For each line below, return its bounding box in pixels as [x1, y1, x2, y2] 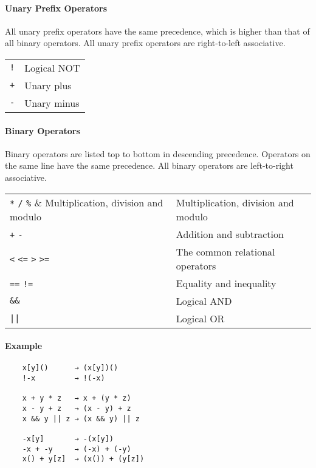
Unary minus [24, 95, 80, 110]
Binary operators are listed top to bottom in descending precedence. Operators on [5, 147, 311, 160]
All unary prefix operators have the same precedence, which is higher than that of [5, 24, 310, 37]
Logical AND [176, 293, 232, 308]
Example [5, 339, 43, 352]
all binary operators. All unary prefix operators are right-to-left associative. [5, 36, 286, 49]
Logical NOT [24, 60, 80, 75]
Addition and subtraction [176, 226, 284, 241]
